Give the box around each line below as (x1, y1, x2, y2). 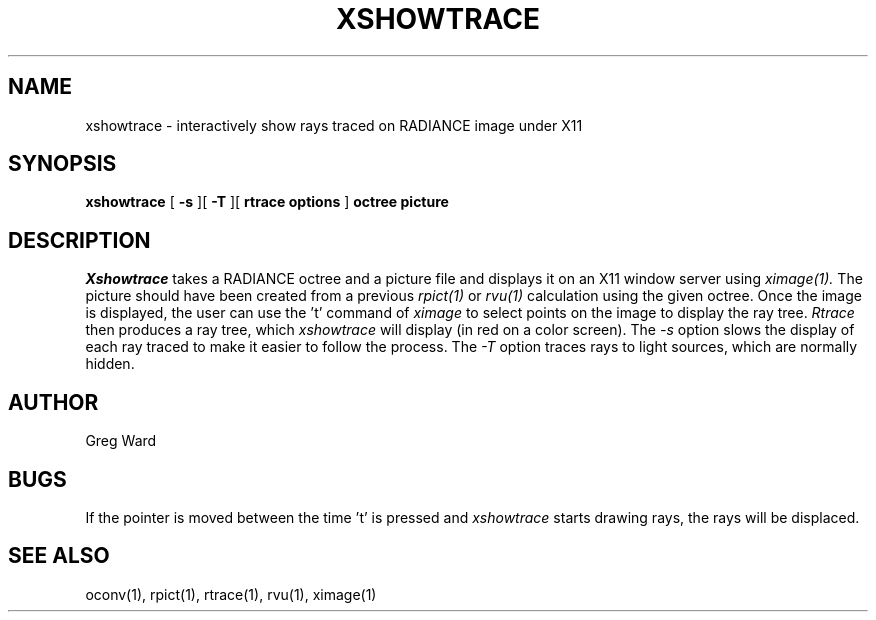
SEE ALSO (8, 543, 110, 569)
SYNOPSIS (8, 151, 117, 177)
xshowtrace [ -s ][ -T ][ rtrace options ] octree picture (85, 193, 449, 211)
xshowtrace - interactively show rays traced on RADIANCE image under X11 (85, 116, 583, 134)
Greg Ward (85, 432, 157, 450)
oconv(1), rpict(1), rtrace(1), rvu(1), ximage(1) (85, 585, 377, 603)
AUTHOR (8, 389, 99, 415)
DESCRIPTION (8, 227, 151, 253)
